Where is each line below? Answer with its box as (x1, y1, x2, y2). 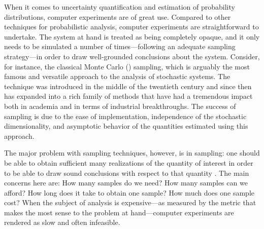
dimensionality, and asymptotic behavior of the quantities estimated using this (4, 121, 248, 131)
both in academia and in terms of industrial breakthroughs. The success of (4, 100, 236, 111)
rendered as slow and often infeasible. (4, 217, 120, 227)
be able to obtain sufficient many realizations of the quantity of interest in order (4, 157, 253, 168)
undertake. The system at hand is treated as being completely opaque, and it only (4, 31, 260, 42)
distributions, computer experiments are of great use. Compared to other (4, 11, 231, 22)
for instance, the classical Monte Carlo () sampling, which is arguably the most (4, 61, 250, 71)
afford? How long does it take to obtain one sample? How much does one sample (4, 187, 254, 198)
